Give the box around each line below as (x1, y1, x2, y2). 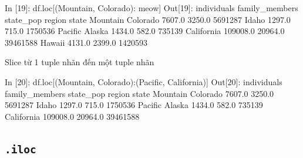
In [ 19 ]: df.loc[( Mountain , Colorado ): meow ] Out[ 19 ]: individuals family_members (5, 2, 298, 14)
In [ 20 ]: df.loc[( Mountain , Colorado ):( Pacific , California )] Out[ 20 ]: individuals (5, 75, 282, 88)
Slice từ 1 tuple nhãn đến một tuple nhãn (5, 56, 154, 68)
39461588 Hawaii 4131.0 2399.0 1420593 (5, 36, 148, 48)
